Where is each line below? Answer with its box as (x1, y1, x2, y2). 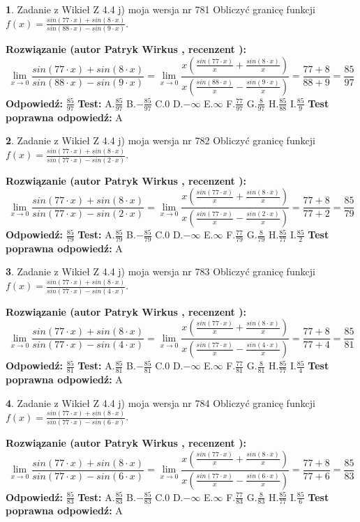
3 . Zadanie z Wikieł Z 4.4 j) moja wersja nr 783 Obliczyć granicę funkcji (6, 264, 315, 279)
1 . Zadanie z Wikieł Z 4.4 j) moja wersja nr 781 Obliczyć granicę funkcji (6, 2, 315, 16)
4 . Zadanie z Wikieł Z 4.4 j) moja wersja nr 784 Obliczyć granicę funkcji (6, 395, 315, 410)
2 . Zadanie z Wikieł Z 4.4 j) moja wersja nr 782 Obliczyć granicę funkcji (6, 133, 315, 148)
